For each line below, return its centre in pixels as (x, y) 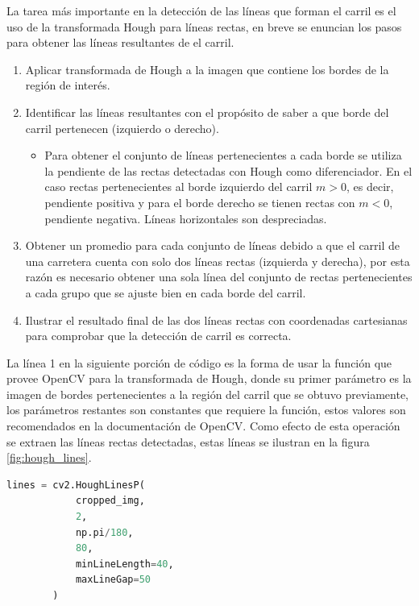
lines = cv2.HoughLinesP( (76, 485)
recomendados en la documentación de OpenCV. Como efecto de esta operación (203, 426)
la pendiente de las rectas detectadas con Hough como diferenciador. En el (228, 170)
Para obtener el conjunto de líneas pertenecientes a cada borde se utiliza (223, 155)
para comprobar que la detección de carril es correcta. (158, 336)
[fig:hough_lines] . (49, 457)
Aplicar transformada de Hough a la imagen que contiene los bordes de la (207, 69)
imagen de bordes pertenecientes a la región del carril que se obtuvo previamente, (207, 394)
